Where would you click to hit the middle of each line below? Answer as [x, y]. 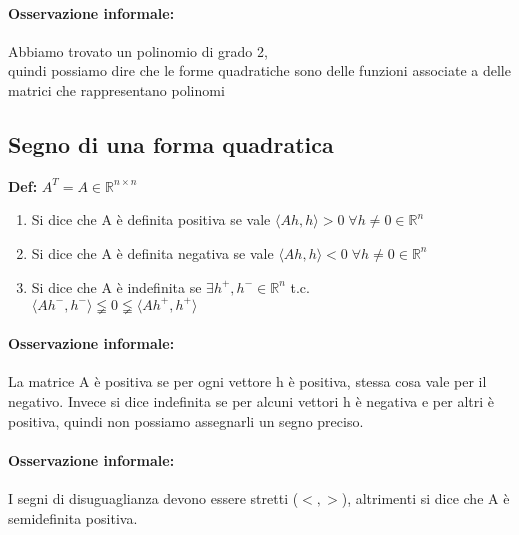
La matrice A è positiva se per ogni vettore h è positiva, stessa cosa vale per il [247, 381]
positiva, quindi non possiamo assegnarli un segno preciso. [186, 420]
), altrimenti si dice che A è [425, 498]
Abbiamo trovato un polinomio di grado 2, [138, 50]
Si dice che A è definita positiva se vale [151, 219]
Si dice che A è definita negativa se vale [152, 252]
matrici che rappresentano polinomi [116, 89]
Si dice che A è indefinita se [116, 286]
